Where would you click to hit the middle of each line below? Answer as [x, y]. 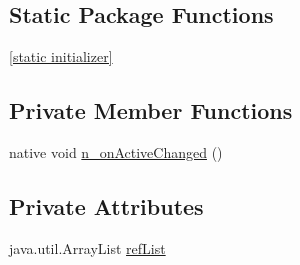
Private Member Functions [151, 110]
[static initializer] [61, 56]
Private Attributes [106, 205]
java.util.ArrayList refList [87, 247]
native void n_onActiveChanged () [116, 152]
